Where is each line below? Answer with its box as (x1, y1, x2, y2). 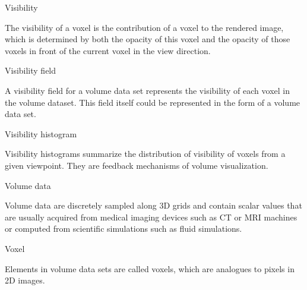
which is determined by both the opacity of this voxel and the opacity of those (5, 33, 290, 45)
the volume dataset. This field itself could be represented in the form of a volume (5, 96, 300, 108)
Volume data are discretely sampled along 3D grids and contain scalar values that (5, 199, 302, 212)
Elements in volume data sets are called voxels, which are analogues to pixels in (5, 262, 295, 275)
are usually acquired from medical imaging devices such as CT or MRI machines (5, 210, 297, 223)
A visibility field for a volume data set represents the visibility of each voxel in (5, 84, 290, 96)
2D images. (5, 274, 45, 286)
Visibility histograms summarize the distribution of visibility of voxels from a (5, 147, 286, 160)
